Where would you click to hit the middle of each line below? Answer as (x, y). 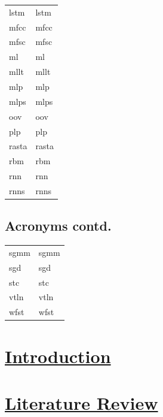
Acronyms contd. (58, 226)
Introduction (58, 356)
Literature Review (81, 402)
